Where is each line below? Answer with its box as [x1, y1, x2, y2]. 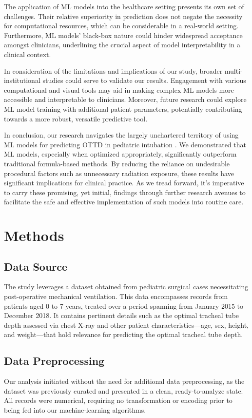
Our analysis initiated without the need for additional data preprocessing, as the [4, 376, 245, 386]
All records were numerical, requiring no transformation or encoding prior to [4, 395, 233, 405]
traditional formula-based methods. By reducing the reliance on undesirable [4, 158, 230, 168]
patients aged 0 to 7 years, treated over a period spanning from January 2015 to [4, 300, 244, 311]
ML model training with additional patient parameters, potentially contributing [4, 103, 242, 114]
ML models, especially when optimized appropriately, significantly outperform [4, 149, 237, 159]
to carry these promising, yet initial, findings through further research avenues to [4, 187, 246, 197]
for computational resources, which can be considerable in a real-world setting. [4, 20, 239, 31]
